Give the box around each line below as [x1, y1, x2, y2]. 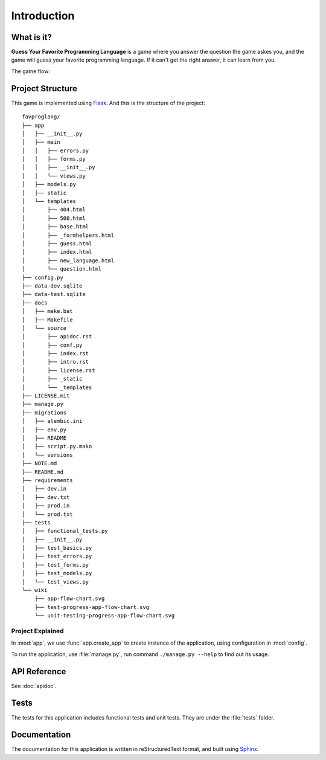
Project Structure [11, 83, 78, 94]
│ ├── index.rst [22, 350, 89, 357]
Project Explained [11, 626, 64, 635]
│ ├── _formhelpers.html [22, 231, 115, 239]
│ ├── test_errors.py [22, 553, 92, 560]
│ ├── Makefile [22, 316, 73, 323]
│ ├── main [22, 139, 60, 146]
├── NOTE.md [22, 460, 57, 467]
